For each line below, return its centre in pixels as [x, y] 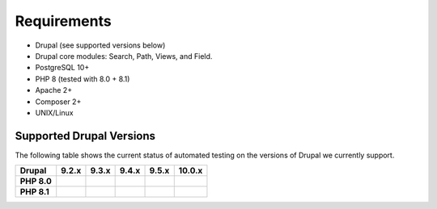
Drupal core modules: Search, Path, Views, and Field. [124, 56]
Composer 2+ [58, 102]
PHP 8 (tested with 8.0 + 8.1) [83, 79]
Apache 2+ [54, 90]
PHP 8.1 [35, 192]
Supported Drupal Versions [85, 136]
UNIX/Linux [54, 112]
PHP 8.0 [36, 182]
